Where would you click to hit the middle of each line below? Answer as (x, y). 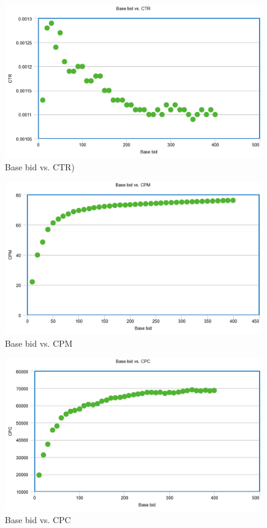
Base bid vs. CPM (39, 343)
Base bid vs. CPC (38, 520)
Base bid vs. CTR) (40, 166)
